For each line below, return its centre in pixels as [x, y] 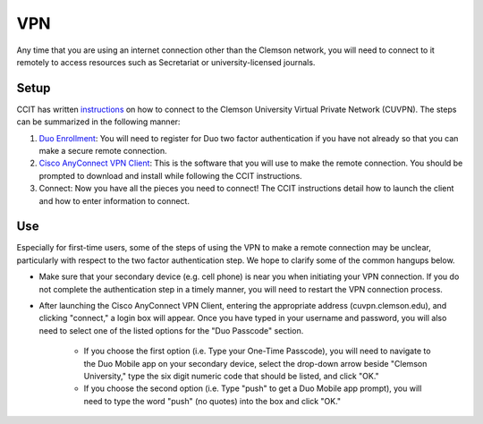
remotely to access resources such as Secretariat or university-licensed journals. [166, 62]
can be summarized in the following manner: [98, 122]
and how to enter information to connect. [114, 200]
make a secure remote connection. [103, 151]
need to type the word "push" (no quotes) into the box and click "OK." [212, 401]
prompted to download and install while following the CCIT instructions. [171, 175]
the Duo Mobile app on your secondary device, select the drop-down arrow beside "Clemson [255, 363]
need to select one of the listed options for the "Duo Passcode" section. [171, 330]
